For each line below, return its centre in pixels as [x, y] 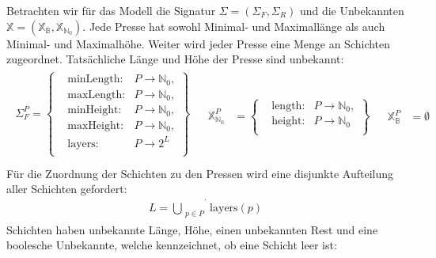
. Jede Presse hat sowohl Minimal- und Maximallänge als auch [234, 26]
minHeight [93, 110]
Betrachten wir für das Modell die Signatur [111, 10]
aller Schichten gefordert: [67, 189]
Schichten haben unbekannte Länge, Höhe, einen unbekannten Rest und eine [192, 229]
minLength [94, 80]
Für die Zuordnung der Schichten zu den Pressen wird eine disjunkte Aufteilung [200, 173]
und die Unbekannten [352, 10]
